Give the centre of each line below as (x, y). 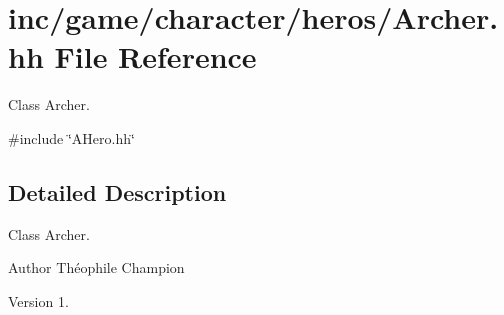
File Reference (155, 56)
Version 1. (38, 300)
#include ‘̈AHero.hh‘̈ (71, 137)
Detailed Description (117, 191)
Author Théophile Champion (96, 267)
